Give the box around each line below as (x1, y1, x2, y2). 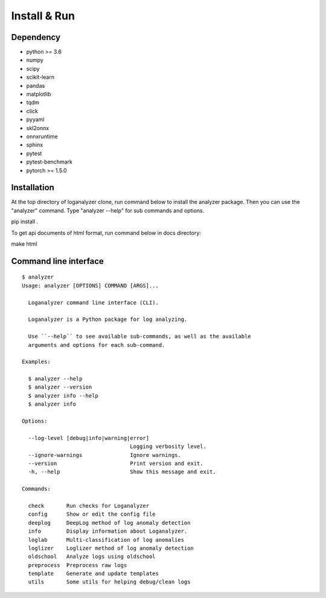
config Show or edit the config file (28, 511, 156, 517)
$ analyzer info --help (28, 392, 99, 399)
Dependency (11, 32, 60, 42)
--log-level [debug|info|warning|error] (28, 435, 150, 441)
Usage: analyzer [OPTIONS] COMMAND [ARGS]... (22, 282, 159, 289)
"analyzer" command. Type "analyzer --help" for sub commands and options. (11, 206, 205, 214)
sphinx (26, 141, 43, 148)
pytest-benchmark (26, 158, 72, 166)
